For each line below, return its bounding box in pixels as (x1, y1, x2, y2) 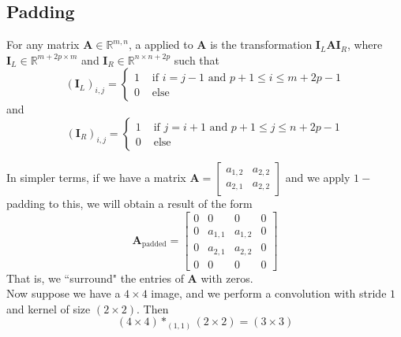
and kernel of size (6, 300, 91, 317)
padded (141, 240, 167, 249)
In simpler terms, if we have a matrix (6, 168, 186, 185)
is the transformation (210, 36, 313, 53)
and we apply (285, 168, 350, 185)
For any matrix (6, 36, 80, 53)
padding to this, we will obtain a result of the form (6, 194, 253, 211)
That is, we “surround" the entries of (6, 269, 184, 286)
